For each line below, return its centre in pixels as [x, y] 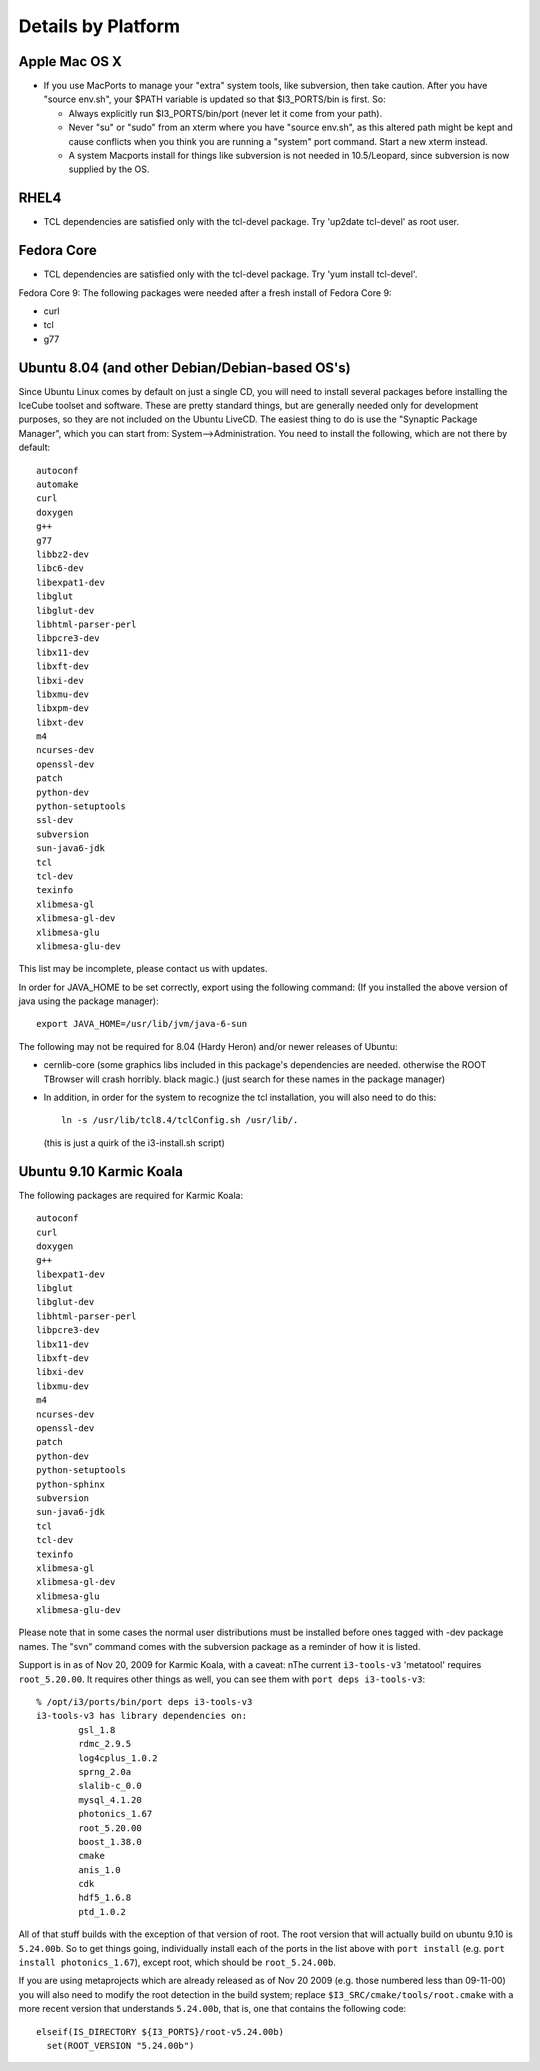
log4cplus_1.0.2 [118, 1758]
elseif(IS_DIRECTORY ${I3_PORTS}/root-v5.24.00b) [160, 2031]
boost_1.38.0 [110, 1841]
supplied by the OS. [109, 169]
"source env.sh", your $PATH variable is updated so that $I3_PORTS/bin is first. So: [214, 99]
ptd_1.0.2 [102, 1911]
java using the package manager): [88, 1001]
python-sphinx [70, 1484]
